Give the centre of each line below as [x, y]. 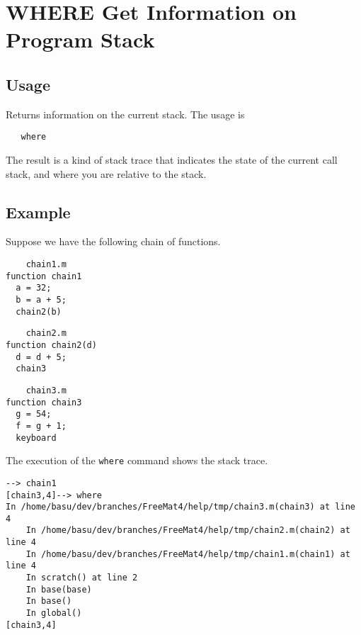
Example [38, 212]
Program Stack [80, 39]
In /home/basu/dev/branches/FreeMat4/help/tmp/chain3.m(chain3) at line [180, 507]
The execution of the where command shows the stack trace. [137, 460]
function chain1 [44, 276]
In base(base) [59, 589]
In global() [54, 613]
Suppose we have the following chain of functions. [113, 241]
